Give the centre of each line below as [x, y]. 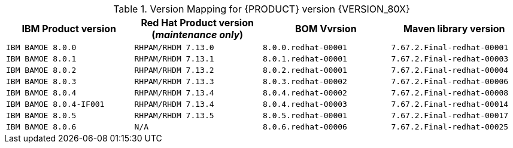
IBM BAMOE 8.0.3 [41, 81]
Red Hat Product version [197, 23]
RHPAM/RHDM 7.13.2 [174, 70]
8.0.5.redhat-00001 [305, 115]
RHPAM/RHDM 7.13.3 [174, 81]
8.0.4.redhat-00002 [305, 93]
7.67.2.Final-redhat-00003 [450, 59]
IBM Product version [69, 29]
